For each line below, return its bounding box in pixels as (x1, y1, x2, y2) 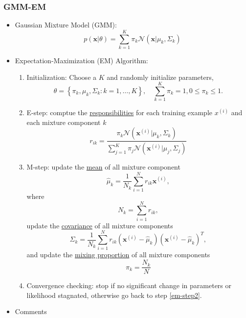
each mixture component (26, 117, 101, 127)
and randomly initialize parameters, (107, 72, 214, 82)
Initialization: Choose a (26, 72, 97, 82)
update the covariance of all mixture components (26, 220, 173, 230)
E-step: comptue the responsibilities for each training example (26, 107, 213, 118)
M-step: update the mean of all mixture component (26, 162, 180, 172)
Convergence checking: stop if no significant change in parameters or (26, 280, 232, 291)
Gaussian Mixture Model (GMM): (15, 20, 117, 30)
